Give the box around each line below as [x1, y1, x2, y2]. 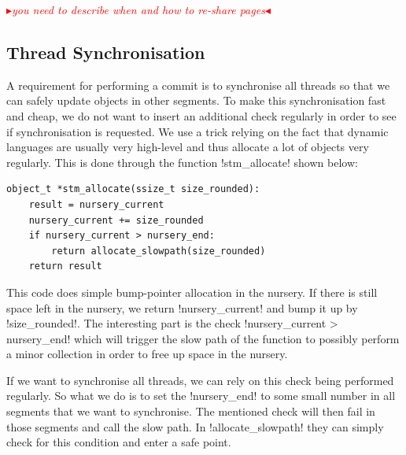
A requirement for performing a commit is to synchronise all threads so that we [6, 76, 390, 93]
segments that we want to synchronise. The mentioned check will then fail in [6, 403, 375, 420]
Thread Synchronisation [6, 39, 205, 64]
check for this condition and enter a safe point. [6, 434, 231, 450]
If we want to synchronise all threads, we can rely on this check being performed [6, 372, 394, 388]
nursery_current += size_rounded [28, 214, 204, 226]
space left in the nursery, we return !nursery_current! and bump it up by [6, 299, 358, 316]
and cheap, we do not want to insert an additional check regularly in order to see [6, 107, 397, 124]
